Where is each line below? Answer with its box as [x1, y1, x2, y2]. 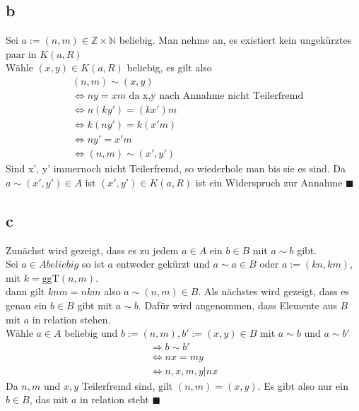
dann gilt [6, 284, 45, 299]
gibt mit [77, 297, 113, 312]
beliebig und [64, 326, 118, 340]
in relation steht [80, 392, 149, 407]
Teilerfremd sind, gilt [81, 378, 173, 393]
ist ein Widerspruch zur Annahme [195, 174, 343, 189]
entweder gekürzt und [116, 256, 210, 271]
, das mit [29, 392, 69, 407]
